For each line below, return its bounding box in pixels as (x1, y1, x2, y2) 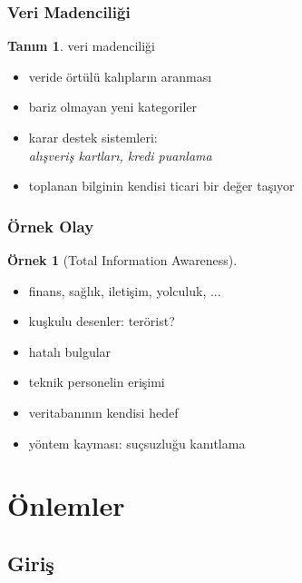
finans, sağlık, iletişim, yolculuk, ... (28, 281, 221, 300)
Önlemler (7, 487, 125, 524)
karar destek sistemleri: (28, 128, 158, 146)
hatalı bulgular (28, 341, 112, 361)
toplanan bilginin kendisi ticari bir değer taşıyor (28, 176, 295, 195)
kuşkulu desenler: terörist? (28, 311, 175, 331)
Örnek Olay (7, 214, 94, 237)
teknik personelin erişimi (28, 372, 165, 391)
